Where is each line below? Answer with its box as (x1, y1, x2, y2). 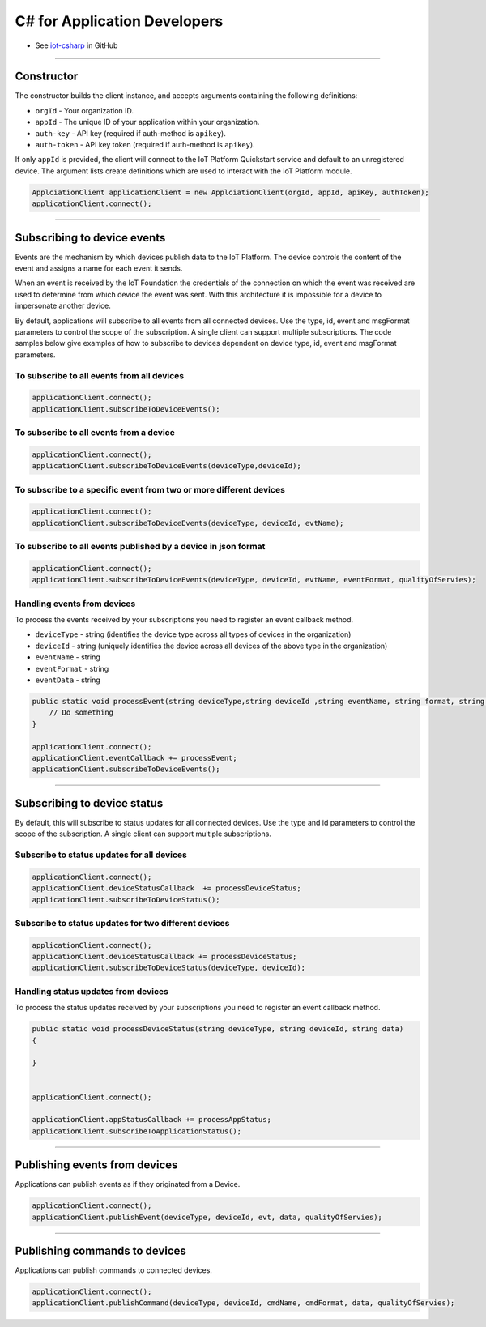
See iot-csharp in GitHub (35, 41, 118, 50)
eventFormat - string (35, 663, 109, 673)
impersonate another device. (15, 301, 111, 311)
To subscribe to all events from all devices (15, 369, 185, 381)
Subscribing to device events (15, 231, 166, 245)
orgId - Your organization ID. (35, 105, 134, 115)
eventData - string (35, 675, 100, 685)
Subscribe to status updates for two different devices (15, 917, 230, 928)
